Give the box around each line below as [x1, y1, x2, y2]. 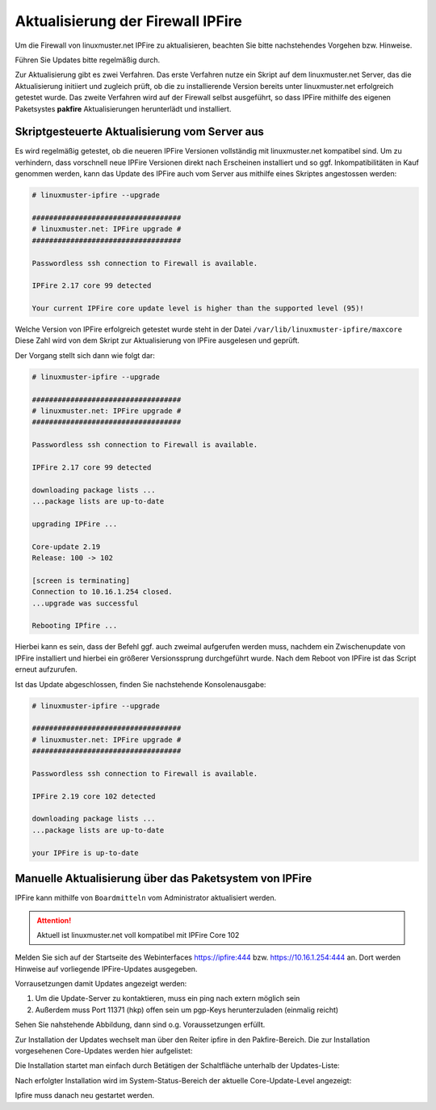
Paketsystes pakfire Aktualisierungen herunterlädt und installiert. [15, 103, 232, 113]
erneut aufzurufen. [15, 665, 78, 674]
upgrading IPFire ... [31, 519, 118, 529]
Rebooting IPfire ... [31, 621, 118, 631]
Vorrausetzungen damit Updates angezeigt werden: [15, 979, 187, 989]
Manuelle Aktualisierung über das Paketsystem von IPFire [15, 872, 312, 885]
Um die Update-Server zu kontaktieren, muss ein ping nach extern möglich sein [35, 994, 300, 1003]
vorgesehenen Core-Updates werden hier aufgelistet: [15, 1046, 193, 1056]
